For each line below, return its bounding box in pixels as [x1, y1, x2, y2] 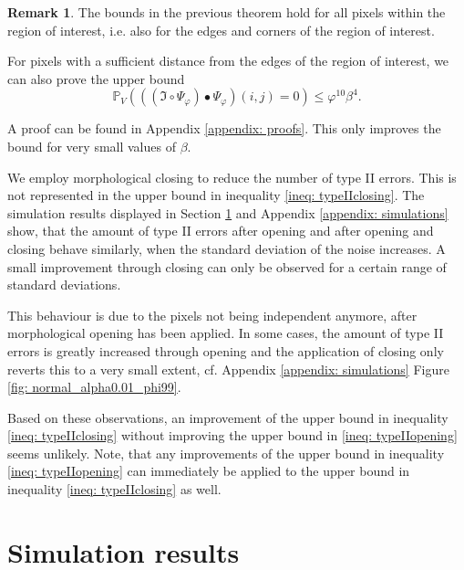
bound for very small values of [7, 136, 176, 155]
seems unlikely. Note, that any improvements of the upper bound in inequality [7, 443, 445, 462]
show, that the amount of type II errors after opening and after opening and [7, 221, 434, 240]
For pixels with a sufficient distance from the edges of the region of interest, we [7, 51, 449, 70]
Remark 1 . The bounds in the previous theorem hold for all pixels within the [7, 3, 446, 21]
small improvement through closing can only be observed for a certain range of [7, 257, 447, 276]
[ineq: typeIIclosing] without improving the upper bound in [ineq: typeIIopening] [7, 426, 458, 445]
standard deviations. [7, 275, 121, 294]
